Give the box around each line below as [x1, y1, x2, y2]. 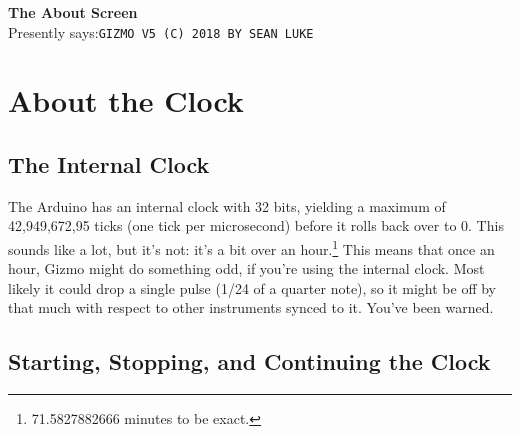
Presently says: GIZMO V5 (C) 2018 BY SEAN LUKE [8, 21, 314, 42]
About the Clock [8, 80, 244, 121]
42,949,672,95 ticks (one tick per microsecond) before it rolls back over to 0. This [8, 215, 504, 236]
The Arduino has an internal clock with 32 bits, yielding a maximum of [8, 195, 446, 216]
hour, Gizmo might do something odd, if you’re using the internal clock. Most [8, 258, 485, 279]
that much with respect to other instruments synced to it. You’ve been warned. [8, 297, 494, 318]
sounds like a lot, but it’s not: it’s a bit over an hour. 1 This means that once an [8, 236, 495, 259]
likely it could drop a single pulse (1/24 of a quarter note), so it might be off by [8, 277, 497, 298]
